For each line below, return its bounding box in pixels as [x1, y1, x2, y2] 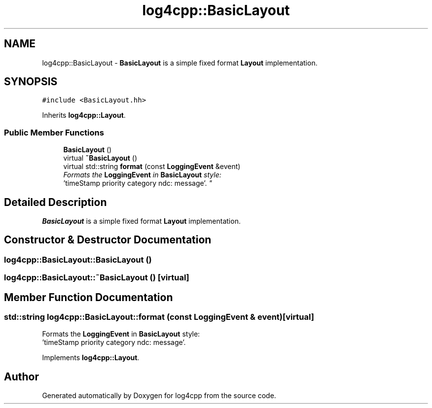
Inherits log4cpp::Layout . [42, 111, 126, 120]
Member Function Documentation [4, 291, 173, 304]
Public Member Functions [4, 127, 104, 137]
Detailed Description [4, 196, 107, 208]
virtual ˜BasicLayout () [63, 154, 138, 163]
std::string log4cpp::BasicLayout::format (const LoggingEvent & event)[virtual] [4, 312, 314, 322]
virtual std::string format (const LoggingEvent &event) [63, 162, 241, 171]
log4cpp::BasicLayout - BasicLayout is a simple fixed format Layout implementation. [42, 58, 318, 67]
